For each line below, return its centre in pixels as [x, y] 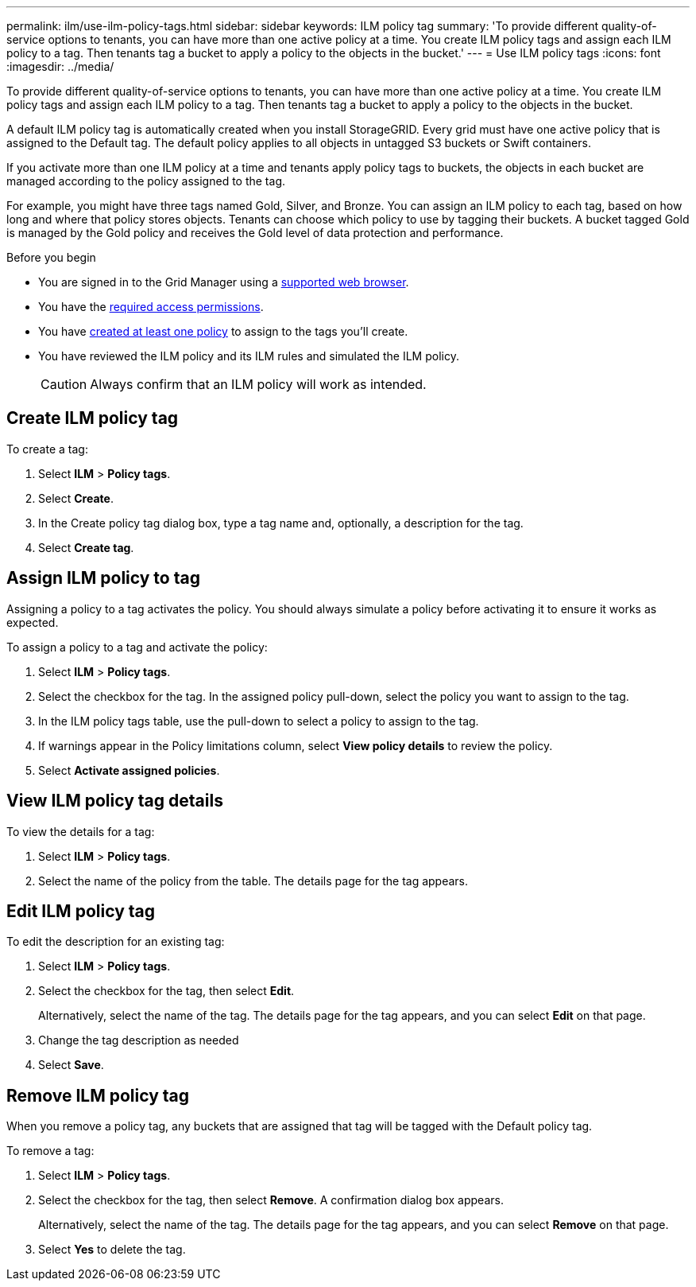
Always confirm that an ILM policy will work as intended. [258, 384]
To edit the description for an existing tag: [116, 942]
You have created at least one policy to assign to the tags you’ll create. [223, 331]
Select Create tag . [86, 547]
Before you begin [51, 257]
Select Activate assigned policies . [129, 770]
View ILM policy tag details [115, 801]
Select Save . [71, 1065]
